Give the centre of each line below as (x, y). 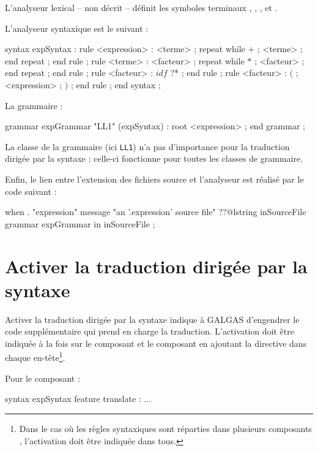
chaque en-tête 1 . (35, 357)
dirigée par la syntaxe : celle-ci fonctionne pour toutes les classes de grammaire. (154, 158)
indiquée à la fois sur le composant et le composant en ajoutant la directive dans (156, 343)
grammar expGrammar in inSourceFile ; (80, 223)
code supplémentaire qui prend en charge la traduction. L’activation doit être (150, 331)
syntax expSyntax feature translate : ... (78, 399)
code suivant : (31, 191)
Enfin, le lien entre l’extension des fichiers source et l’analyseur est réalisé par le (154, 179)
